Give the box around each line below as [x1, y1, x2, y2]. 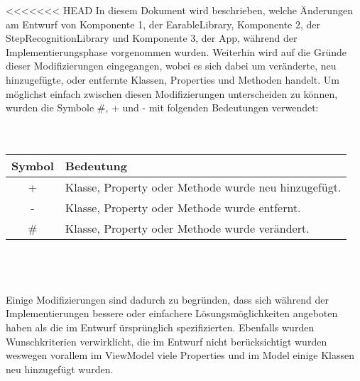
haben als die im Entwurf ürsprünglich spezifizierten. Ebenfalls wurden [6, 319, 315, 334]
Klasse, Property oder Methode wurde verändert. [65, 219, 310, 236]
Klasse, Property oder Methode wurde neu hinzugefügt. [65, 178, 342, 195]
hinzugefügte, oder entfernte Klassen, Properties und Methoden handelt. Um [6, 72, 340, 87]
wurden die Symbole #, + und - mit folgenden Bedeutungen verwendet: [6, 100, 319, 115]
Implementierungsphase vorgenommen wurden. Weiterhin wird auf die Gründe [6, 44, 347, 59]
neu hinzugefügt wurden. [6, 361, 114, 376]
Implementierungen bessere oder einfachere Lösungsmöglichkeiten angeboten [6, 306, 338, 321]
